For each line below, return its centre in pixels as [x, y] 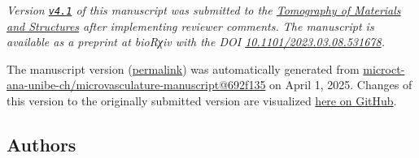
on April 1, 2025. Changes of [341, 85]
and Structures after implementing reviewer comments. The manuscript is [190, 26]
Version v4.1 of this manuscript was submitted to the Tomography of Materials [204, 10]
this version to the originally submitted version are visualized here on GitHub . [202, 101]
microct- [384, 68]
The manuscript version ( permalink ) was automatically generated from [183, 68]
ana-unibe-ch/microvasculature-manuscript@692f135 [136, 85]
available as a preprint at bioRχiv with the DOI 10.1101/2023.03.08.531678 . [196, 42]
